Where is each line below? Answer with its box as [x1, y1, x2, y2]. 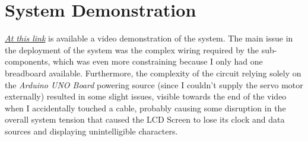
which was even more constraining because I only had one [52, 55, 263, 68]
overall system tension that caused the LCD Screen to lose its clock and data [5, 113, 285, 126]
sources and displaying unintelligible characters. [5, 124, 178, 137]
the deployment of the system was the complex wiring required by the [5, 43, 259, 56]
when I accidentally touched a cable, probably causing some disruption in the [5, 101, 286, 114]
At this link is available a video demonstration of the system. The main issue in [5, 32, 293, 44]
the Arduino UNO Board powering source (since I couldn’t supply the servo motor [5, 78, 303, 91]
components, [5, 55, 50, 68]
